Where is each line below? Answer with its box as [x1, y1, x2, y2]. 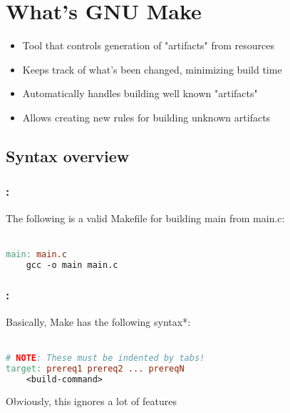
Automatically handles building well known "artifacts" [22, 86, 258, 101]
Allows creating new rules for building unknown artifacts [22, 109, 271, 124]
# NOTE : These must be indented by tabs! [6, 352, 205, 363]
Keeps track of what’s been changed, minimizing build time [22, 61, 282, 76]
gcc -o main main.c [26, 259, 118, 270]
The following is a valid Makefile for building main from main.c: [6, 210, 285, 225]
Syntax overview [6, 144, 130, 166]
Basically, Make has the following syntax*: [6, 314, 191, 329]
